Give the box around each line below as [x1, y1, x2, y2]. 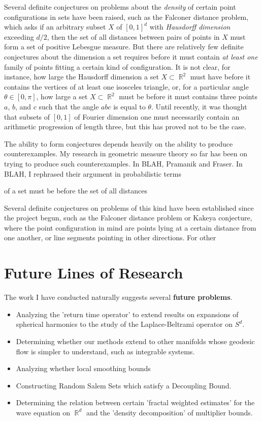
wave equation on [16, 407, 70, 417]
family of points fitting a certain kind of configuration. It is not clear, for [4, 61, 231, 72]
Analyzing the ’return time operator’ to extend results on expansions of [16, 308, 239, 319]
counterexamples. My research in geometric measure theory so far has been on [4, 148, 247, 159]
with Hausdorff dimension [149, 21, 231, 32]
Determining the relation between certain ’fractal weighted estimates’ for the [16, 397, 255, 408]
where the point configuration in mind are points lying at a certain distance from [4, 222, 256, 233]
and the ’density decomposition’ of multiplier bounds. [86, 407, 253, 417]
